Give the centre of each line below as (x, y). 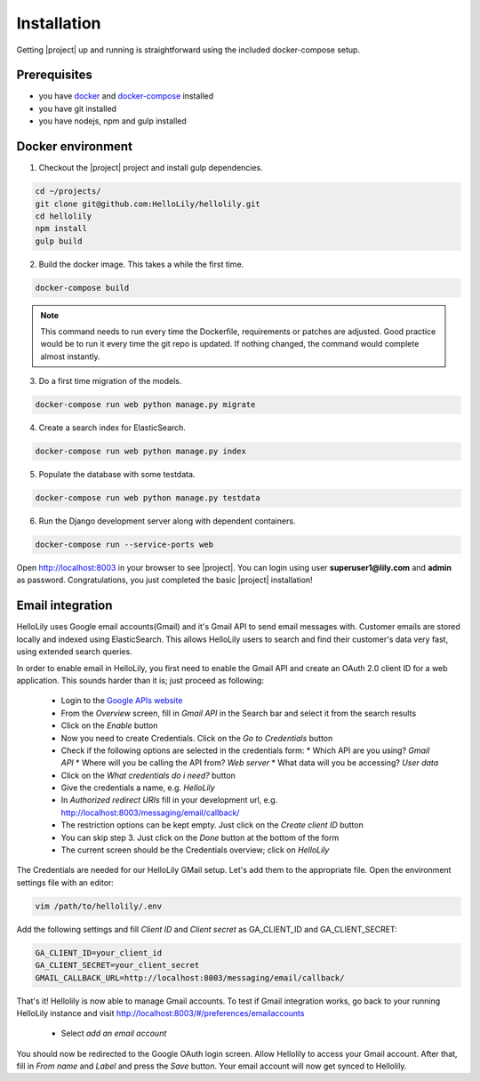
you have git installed (78, 108)
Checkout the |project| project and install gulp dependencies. (151, 168)
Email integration (64, 606)
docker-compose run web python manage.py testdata (148, 498)
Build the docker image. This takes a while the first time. (141, 264)
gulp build (59, 241)
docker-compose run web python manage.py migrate (145, 405)
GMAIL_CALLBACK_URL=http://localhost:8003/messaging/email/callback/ (190, 977)
